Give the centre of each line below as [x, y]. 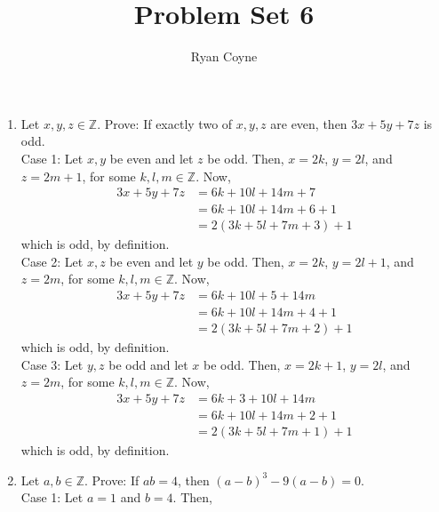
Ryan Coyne [224, 56]
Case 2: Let [52, 261]
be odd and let [148, 364]
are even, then [309, 123]
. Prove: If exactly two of [165, 123]
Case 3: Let [52, 364]
